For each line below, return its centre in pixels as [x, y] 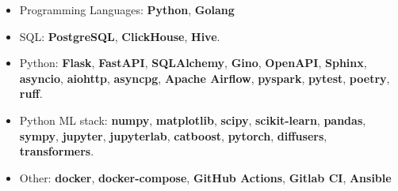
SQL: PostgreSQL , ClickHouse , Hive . [120, 36]
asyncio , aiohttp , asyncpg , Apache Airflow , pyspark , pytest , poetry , [205, 78]
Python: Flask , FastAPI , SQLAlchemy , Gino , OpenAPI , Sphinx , [193, 63]
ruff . [31, 94]
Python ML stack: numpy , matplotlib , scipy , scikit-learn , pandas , [193, 120]
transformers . [57, 151]
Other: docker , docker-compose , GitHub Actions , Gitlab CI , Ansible [205, 177]
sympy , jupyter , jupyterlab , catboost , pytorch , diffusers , [173, 135]
